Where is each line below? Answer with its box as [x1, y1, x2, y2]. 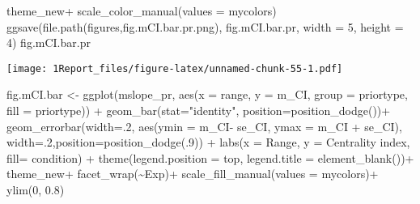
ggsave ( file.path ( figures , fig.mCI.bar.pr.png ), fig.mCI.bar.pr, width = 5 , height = [6, 18, 404, 35]
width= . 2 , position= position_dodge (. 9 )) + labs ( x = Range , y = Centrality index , [6, 134, 410, 151]
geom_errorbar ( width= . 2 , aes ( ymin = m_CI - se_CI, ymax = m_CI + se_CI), [6, 117, 402, 134]
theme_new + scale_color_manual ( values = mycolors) [6, 2, 277, 19]
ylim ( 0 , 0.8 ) [6, 181, 65, 198]
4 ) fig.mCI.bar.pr [6, 34, 91, 51]
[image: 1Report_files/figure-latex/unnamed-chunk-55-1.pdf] [6, 62, 343, 74]
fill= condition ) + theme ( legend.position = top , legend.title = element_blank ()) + [6, 149, 414, 166]
